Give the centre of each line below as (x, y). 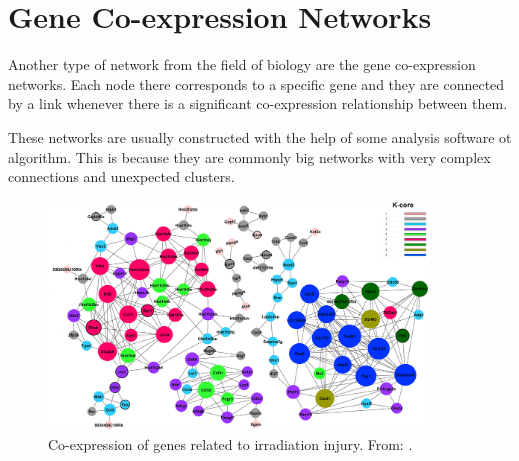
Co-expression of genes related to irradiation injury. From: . (230, 444)
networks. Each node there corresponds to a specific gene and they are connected (256, 83)
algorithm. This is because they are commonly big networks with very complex (249, 156)
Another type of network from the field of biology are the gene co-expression (242, 64)
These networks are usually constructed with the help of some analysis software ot (260, 136)
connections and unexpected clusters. (121, 176)
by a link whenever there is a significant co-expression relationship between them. (258, 103)
